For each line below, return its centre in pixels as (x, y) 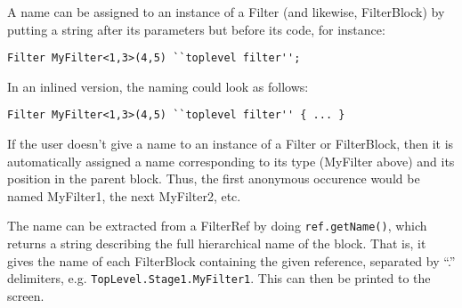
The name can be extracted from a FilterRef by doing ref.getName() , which (217, 226)
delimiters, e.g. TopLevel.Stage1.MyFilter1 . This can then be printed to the (219, 278)
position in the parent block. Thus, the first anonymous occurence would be (214, 178)
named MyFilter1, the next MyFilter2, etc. (124, 195)
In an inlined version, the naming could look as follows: (158, 86)
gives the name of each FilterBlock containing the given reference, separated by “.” (231, 260)
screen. (26, 295)
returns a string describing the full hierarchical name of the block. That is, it (217, 243)
